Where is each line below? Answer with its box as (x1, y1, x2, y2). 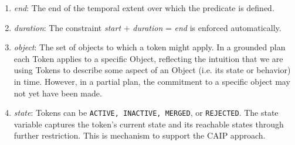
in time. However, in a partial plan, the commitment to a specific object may (13, 75, 290, 87)
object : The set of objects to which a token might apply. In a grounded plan (13, 41, 286, 53)
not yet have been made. (13, 87, 102, 99)
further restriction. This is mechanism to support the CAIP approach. (13, 129, 266, 141)
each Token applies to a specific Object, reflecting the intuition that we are (13, 52, 283, 64)
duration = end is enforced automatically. (133, 21, 282, 33)
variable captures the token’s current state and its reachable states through (13, 118, 284, 130)
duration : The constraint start (13, 21, 121, 33)
